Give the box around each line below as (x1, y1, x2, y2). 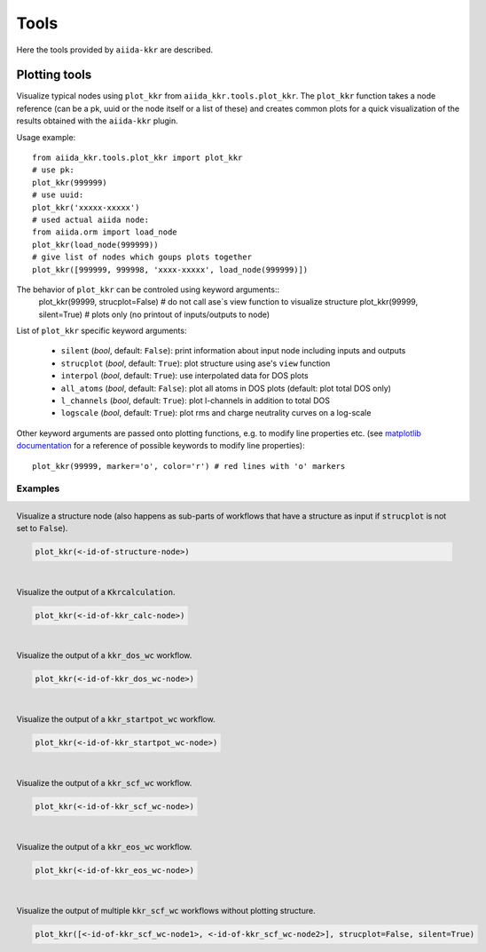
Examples (16, 482, 60, 495)
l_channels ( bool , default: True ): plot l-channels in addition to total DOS (60, 395, 330, 406)
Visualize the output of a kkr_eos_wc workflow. (16, 841, 192, 852)
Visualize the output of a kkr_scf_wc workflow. (16, 778, 192, 788)
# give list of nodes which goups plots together (32, 252, 253, 262)
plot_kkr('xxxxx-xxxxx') (32, 202, 140, 212)
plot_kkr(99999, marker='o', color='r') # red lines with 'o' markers (32, 461, 346, 471)
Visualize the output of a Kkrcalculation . (16, 586, 176, 597)
